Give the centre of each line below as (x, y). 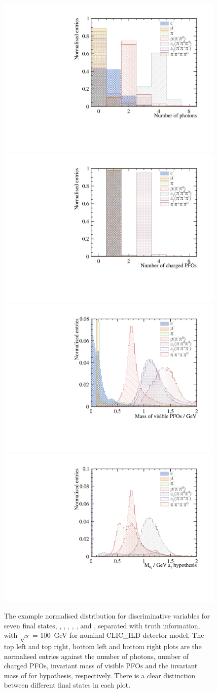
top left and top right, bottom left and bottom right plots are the (103, 646)
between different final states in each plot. (67, 685)
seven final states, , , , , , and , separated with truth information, (102, 625)
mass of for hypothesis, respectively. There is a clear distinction (100, 675)
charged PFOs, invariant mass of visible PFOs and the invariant (101, 666)
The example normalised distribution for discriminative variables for (107, 616)
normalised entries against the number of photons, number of (96, 656)
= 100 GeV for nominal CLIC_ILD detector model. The (118, 635)
